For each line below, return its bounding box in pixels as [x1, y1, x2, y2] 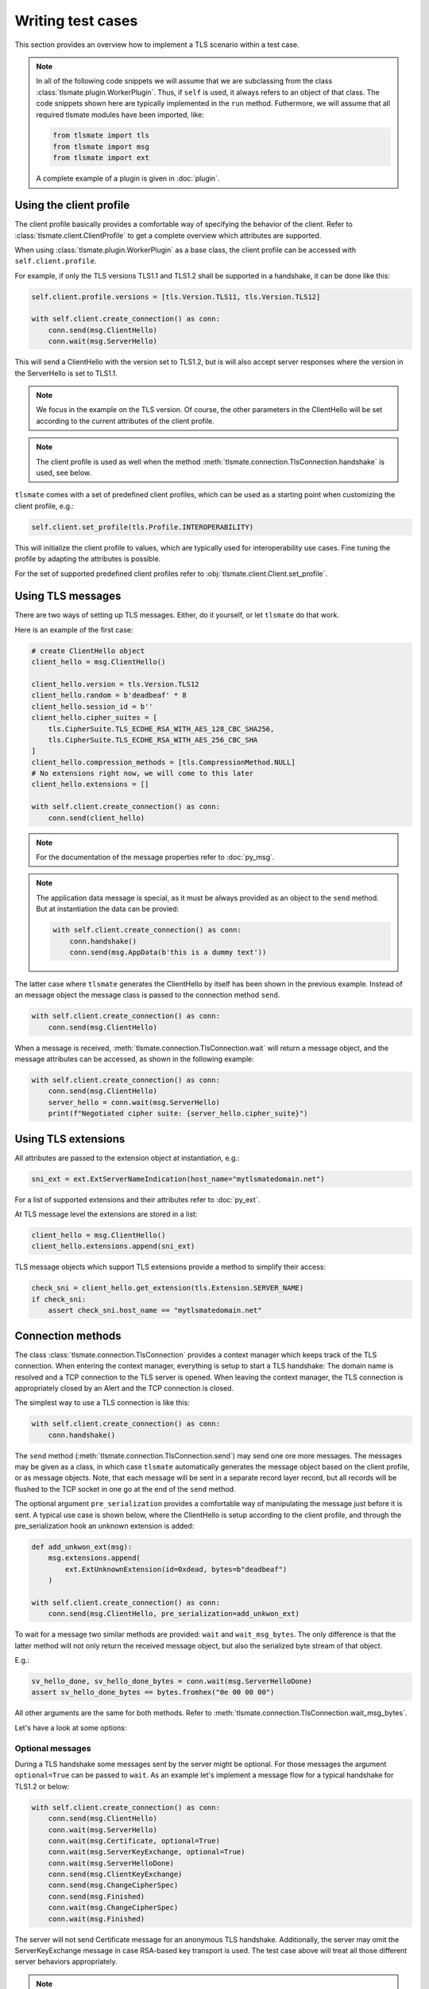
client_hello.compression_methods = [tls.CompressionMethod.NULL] [31, 757, 296, 767]
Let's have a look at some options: [14, 1722, 127, 1732]
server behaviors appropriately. [14, 1957, 118, 1967]
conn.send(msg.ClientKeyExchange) [48, 1870, 183, 1879]
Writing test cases [14, 12, 138, 29]
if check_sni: [31, 1294, 87, 1304]
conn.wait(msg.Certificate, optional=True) [48, 1836, 220, 1845]
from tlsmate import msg [52, 142, 150, 151]
